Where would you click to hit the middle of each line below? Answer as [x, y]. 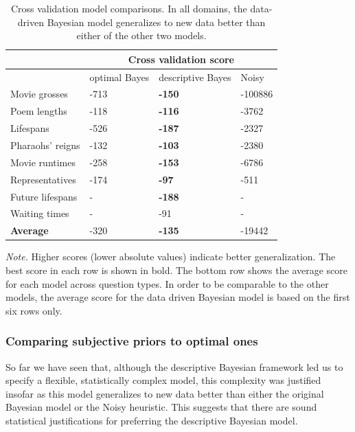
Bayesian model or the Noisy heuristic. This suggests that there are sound [161, 407]
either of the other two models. [141, 35]
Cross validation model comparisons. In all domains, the [129, 8]
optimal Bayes [119, 77]
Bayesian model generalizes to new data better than [156, 22]
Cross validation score [181, 59]
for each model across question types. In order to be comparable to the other [167, 283]
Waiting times [40, 213]
